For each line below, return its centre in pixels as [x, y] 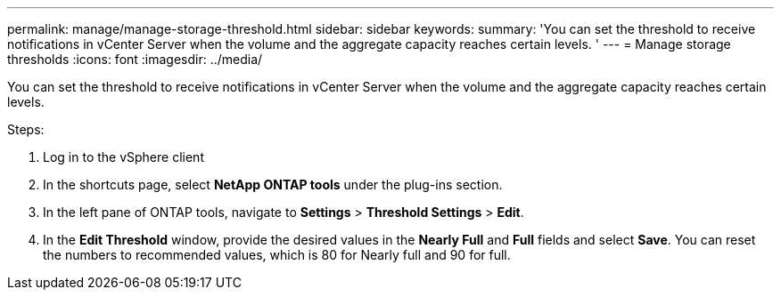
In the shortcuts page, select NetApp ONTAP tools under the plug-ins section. [273, 185]
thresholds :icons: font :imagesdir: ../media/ [135, 59]
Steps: [26, 129]
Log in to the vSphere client [123, 157]
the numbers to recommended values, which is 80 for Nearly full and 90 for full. [277, 255]
